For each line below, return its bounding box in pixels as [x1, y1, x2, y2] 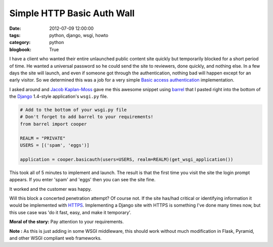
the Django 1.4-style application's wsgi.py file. [9, 94, 108, 100]
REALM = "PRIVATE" [20, 135, 66, 141]
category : [9, 39, 31, 46]
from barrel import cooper [20, 121, 87, 127]
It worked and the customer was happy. [9, 186, 92, 192]
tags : [9, 32, 21, 38]
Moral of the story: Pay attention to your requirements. [9, 219, 124, 225]
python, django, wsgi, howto [49, 32, 109, 38]
